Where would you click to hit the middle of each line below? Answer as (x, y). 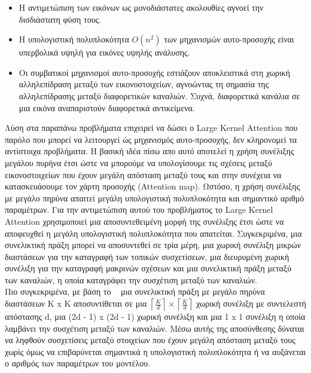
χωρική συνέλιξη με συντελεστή (251, 303)
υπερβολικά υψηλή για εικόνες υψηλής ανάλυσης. (104, 52)
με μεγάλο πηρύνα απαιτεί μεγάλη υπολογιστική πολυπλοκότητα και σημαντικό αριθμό (155, 198)
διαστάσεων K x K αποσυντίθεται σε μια (76, 303)
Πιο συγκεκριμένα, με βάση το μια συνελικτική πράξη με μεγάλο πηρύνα (135, 291)
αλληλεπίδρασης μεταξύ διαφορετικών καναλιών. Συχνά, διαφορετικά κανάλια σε (159, 95)
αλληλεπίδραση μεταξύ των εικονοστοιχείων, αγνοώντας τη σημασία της (144, 84)
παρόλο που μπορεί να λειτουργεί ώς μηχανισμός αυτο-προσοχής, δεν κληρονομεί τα (151, 139)
